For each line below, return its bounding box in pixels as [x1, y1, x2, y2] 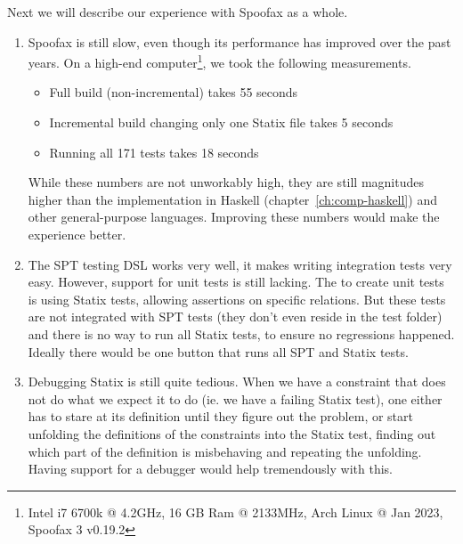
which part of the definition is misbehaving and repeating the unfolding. [28, 442, 422, 460]
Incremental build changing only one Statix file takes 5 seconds [49, 113, 394, 132]
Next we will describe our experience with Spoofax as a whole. [7, 3, 348, 20]
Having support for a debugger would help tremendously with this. [28, 459, 393, 478]
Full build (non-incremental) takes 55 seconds [49, 83, 298, 101]
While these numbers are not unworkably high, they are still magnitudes [28, 173, 425, 191]
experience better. [28, 225, 126, 243]
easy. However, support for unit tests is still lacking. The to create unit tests [28, 272, 444, 291]
